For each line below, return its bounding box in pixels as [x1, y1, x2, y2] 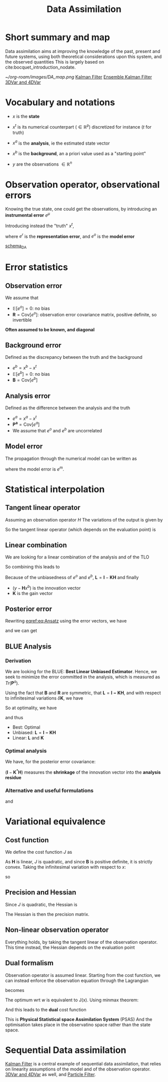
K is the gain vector [12, 590, 53, 596]
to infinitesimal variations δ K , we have [5, 695, 83, 701]
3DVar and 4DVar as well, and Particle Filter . [5, 1071, 96, 1077]
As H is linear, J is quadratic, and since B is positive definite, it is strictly [5, 859, 152, 865]
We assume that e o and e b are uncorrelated [12, 427, 102, 434]
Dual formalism [5, 959, 54, 967]
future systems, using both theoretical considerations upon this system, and [5, 54, 162, 60]
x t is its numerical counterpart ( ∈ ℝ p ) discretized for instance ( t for [12, 123, 151, 130]
